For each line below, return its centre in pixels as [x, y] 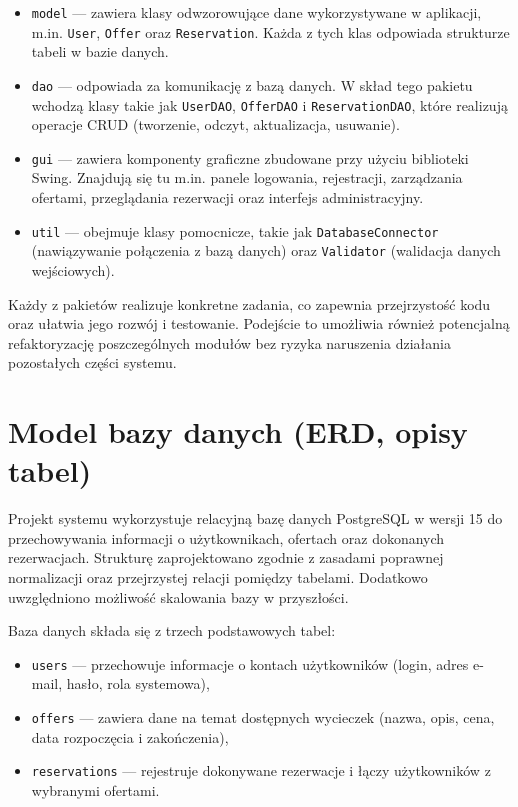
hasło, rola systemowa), [138, 683]
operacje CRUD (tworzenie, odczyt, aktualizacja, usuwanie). [215, 124]
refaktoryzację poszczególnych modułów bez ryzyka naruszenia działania [229, 342]
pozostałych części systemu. [92, 362]
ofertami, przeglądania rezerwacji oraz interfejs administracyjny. [227, 197]
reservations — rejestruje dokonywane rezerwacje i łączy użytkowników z [261, 770]
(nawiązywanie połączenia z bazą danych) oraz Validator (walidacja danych [266, 250]
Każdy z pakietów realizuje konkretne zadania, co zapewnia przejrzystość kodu [249, 303]
